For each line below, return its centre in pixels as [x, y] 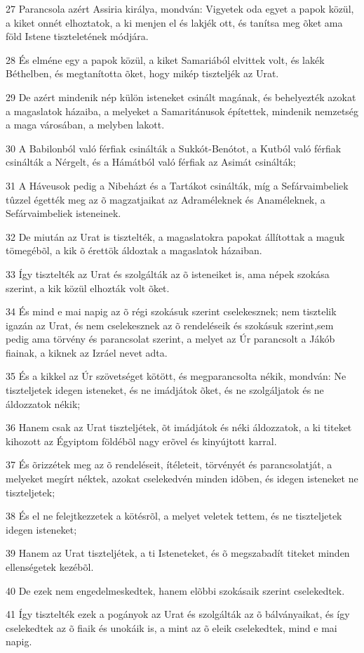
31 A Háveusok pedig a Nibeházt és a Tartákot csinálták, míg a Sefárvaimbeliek [177, 185]
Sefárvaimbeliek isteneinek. [63, 213]
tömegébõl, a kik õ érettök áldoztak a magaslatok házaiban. [134, 250]
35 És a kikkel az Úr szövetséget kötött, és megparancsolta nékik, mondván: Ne [176, 376]
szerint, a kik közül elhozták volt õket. [88, 288]
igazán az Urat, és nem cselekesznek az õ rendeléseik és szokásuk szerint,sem [170, 325]
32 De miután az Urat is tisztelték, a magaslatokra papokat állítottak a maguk [175, 236]
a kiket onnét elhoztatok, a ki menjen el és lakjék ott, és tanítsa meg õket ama [174, 22]
